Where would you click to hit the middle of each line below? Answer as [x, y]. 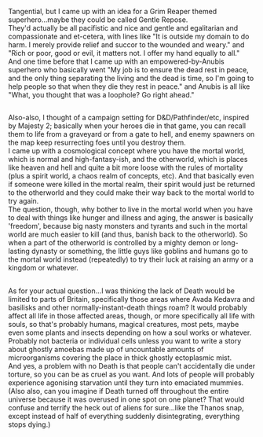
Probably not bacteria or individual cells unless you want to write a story [125, 340]
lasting [19, 252]
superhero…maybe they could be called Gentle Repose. [98, 20]
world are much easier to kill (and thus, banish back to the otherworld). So [128, 234]
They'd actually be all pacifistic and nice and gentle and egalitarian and [123, 28]
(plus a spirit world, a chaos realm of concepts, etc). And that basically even [131, 176]
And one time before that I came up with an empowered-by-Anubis [117, 61]
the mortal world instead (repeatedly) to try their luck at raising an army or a [131, 259]
